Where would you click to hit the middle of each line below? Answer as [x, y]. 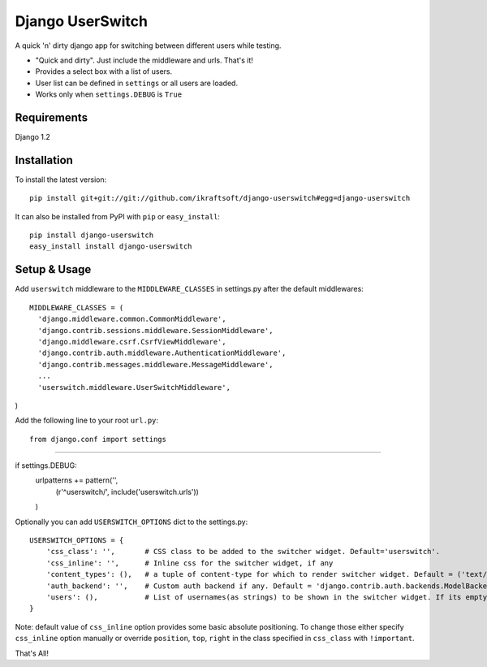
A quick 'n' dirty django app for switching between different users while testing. [148, 45]
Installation [44, 160]
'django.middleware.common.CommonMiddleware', [132, 319]
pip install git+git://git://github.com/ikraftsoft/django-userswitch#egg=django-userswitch [220, 198]
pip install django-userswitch [92, 235]
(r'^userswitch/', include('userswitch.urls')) [127, 492]
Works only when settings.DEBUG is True [109, 94]
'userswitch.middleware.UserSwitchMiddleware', [134, 387]
